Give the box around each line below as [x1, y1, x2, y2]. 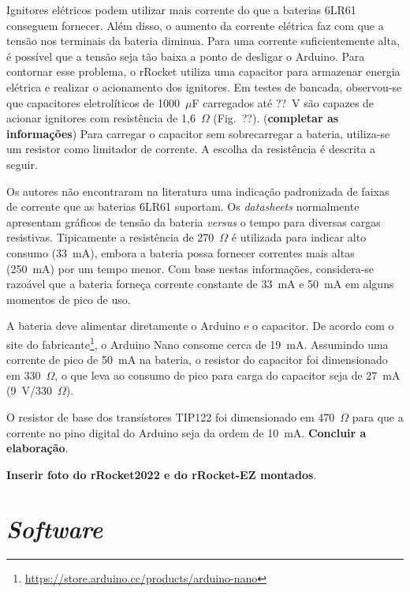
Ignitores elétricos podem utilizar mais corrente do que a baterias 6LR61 [6, 2, 356, 17]
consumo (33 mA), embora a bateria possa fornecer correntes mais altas [6, 244, 355, 260]
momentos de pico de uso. [6, 290, 131, 307]
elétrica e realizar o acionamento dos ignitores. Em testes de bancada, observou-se [6, 78, 402, 95]
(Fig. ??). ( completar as [213, 110, 339, 126]
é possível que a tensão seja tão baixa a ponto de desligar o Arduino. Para [6, 47, 365, 64]
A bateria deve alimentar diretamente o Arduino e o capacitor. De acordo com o [6, 317, 394, 334]
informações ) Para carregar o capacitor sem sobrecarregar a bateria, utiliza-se [6, 125, 390, 141]
